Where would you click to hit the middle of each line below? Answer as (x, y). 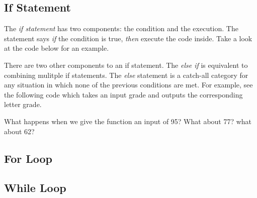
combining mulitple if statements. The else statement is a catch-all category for (126, 75)
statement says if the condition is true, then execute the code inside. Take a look (128, 38)
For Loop (28, 158)
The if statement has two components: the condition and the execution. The (121, 28)
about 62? (19, 131)
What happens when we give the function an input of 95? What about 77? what (128, 121)
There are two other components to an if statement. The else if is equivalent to (126, 65)
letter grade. (23, 104)
